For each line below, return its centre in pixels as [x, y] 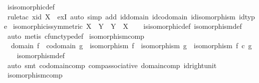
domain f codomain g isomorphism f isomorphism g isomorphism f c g [131, 45]
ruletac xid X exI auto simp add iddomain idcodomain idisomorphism [121, 16]
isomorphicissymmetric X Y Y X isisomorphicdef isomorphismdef [127, 26]
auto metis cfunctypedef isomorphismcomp [76, 36]
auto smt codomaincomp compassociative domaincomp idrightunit [112, 65]
